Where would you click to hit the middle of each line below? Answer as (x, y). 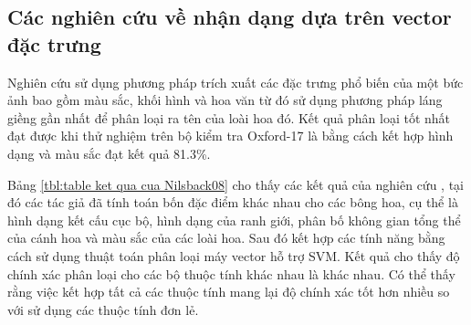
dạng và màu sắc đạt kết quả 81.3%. (109, 153)
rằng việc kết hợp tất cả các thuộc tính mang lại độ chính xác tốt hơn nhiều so (229, 292)
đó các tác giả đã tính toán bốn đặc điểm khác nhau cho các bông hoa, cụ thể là (233, 202)
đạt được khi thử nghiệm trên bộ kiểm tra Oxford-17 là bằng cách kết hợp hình (230, 136)
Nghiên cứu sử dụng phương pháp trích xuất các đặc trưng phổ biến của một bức (235, 82)
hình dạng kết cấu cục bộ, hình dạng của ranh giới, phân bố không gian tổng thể (234, 220)
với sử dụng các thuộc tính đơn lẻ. (103, 309)
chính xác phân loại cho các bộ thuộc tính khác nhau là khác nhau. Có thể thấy (231, 273)
